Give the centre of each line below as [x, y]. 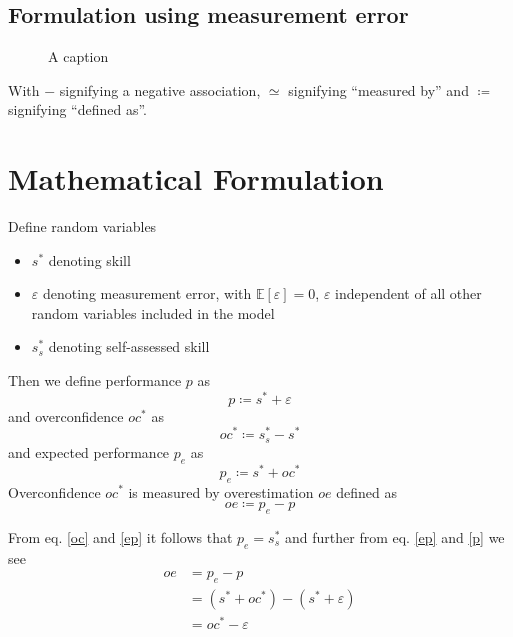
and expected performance [89, 451]
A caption [78, 56]
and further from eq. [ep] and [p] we [395, 536]
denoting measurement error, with [147, 293]
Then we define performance [95, 380]
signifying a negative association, [160, 89]
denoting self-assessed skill [129, 346]
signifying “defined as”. [78, 109]
